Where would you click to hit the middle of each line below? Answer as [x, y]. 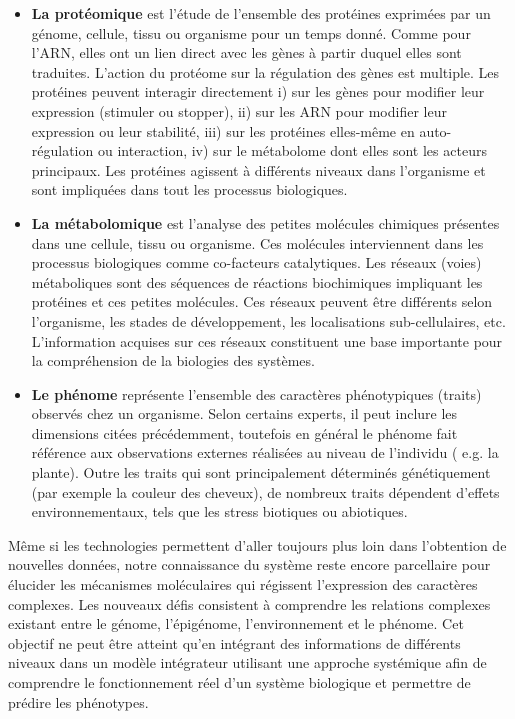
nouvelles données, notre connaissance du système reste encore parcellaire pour [249, 564]
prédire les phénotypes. [78, 701]
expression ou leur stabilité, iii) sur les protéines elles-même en [223, 130]
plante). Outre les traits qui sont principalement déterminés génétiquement [261, 472]
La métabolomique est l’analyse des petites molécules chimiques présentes [265, 222]
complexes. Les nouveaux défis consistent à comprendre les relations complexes [249, 603]
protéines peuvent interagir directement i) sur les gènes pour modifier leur [258, 91]
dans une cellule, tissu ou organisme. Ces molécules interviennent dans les [257, 242]
